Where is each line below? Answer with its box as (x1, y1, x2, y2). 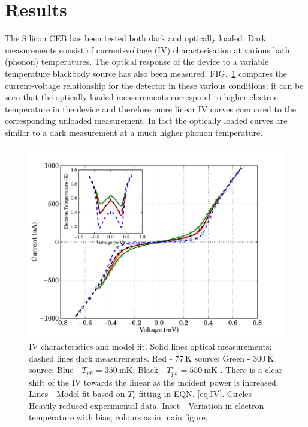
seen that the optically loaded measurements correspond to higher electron (5, 91, 279, 103)
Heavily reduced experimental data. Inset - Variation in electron (29, 399, 264, 411)
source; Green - (194, 351, 250, 364)
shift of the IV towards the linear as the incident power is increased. (29, 375, 279, 388)
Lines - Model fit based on (29, 387, 125, 400)
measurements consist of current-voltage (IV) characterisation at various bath (5, 43, 290, 56)
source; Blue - (29, 363, 79, 376)
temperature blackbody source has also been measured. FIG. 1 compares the (5, 67, 288, 79)
